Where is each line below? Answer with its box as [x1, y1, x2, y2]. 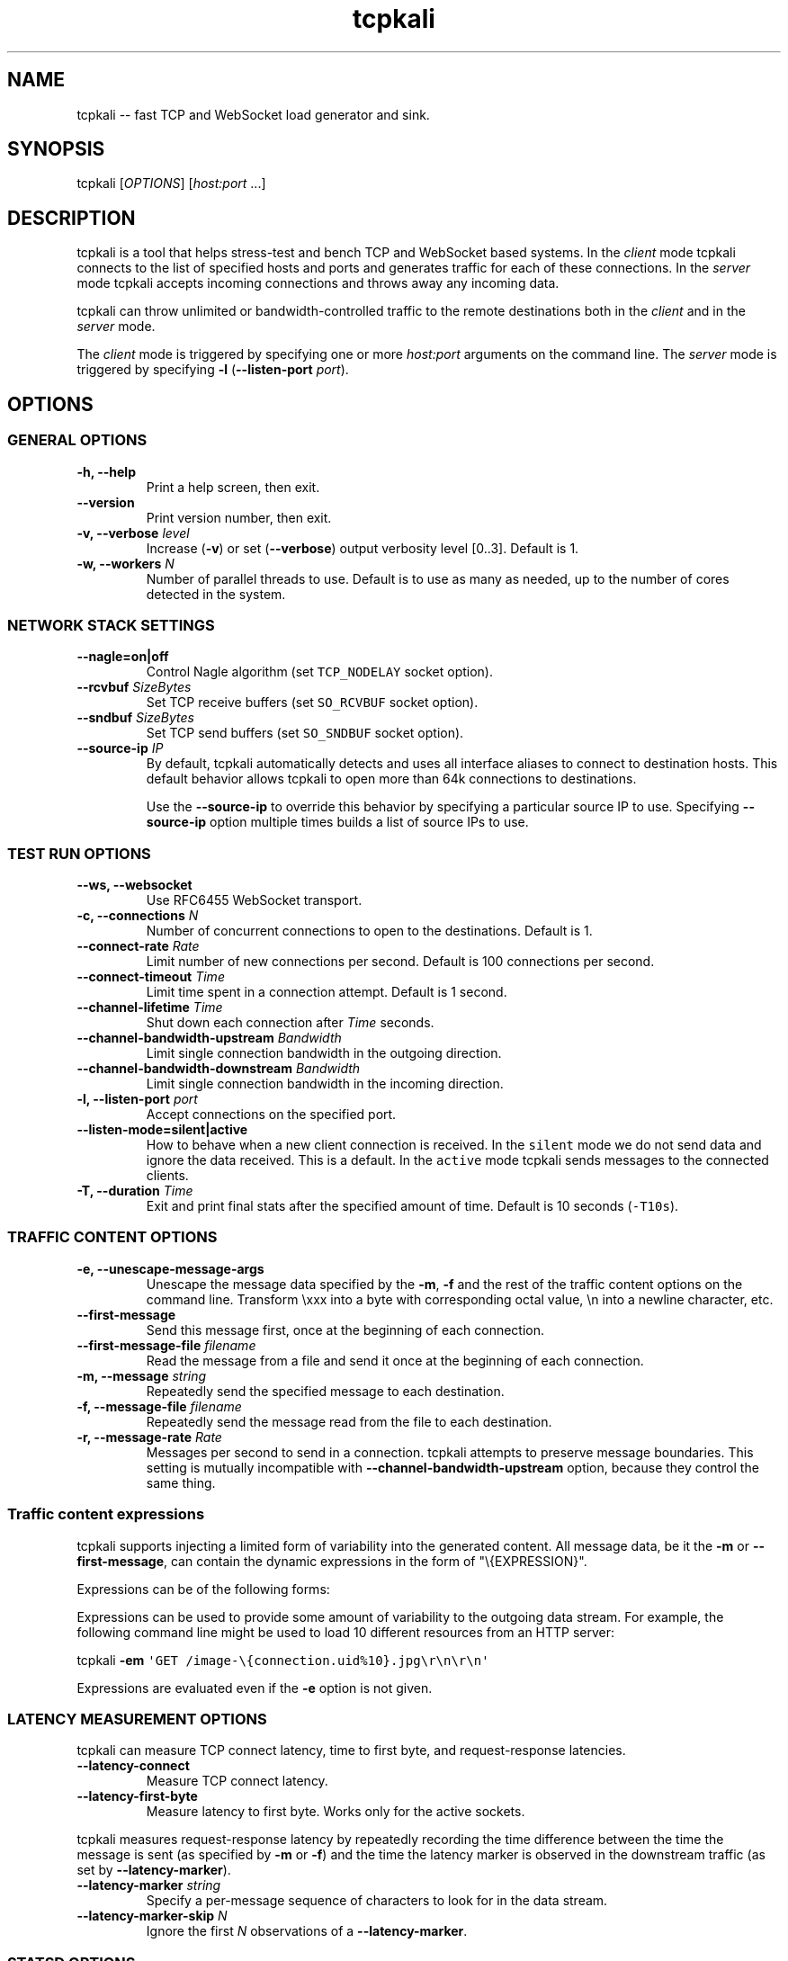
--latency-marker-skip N [76, 1908, 228, 1924]
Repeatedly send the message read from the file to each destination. [146, 1413, 552, 1429]
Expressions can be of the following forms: [76, 1580, 330, 1597]
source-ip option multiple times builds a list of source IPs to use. [146, 814, 529, 830]
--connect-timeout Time [76, 969, 225, 984]
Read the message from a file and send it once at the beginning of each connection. [146, 1352, 644, 1368]
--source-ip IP [76, 740, 164, 757]
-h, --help [76, 463, 136, 479]
